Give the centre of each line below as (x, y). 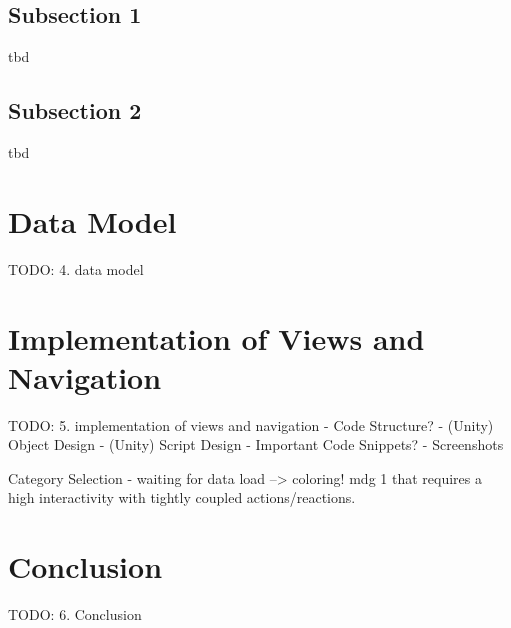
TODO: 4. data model (76, 268)
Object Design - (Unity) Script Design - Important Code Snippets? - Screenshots (256, 444)
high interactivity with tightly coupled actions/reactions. (182, 497)
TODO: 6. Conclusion (75, 614)
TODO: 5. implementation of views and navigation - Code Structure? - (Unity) (251, 424)
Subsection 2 (75, 110)
